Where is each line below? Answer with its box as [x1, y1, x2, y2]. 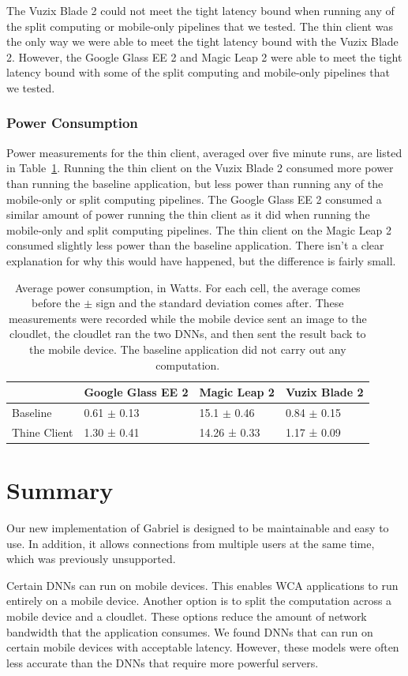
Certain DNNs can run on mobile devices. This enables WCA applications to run [6, 576, 399, 593]
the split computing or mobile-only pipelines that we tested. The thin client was [6, 17, 393, 34]
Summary [6, 474, 114, 506]
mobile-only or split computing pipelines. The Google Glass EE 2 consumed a [6, 190, 382, 207]
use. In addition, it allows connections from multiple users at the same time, [6, 535, 375, 551]
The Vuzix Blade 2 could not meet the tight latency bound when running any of [6, 2, 395, 18]
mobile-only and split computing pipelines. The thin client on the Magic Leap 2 [6, 221, 392, 238]
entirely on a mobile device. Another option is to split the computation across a [6, 592, 392, 609]
